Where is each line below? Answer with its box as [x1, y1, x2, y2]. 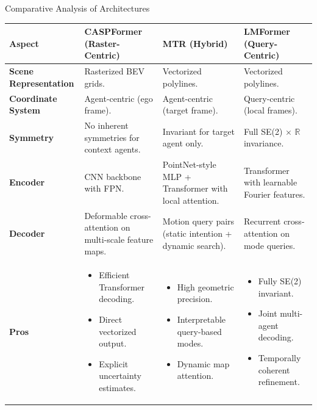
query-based [177, 325, 222, 337]
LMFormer [243, 25, 290, 38]
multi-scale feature [84, 232, 154, 245]
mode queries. [243, 239, 296, 251]
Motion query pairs [162, 215, 235, 228]
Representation [9, 76, 74, 89]
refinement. [258, 375, 300, 388]
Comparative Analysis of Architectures [5, 2, 150, 14]
